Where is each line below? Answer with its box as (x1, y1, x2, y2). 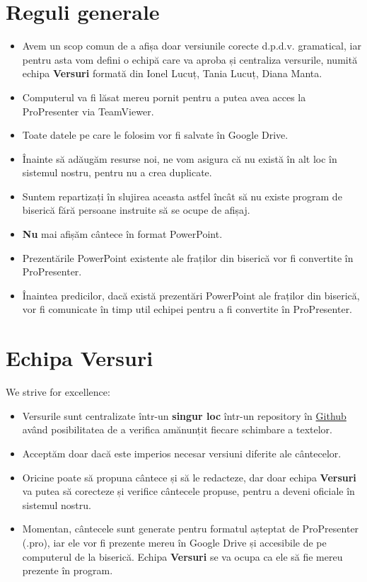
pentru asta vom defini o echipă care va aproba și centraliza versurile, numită (22, 52, 358, 67)
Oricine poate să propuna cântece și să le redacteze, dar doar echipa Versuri (22, 469, 356, 484)
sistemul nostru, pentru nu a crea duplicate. (22, 165, 212, 180)
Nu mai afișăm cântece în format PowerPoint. (22, 227, 223, 241)
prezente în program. (22, 563, 113, 578)
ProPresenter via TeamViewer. (22, 103, 154, 118)
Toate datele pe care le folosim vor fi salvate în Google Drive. (22, 127, 289, 142)
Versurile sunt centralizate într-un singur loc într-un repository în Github (22, 408, 346, 423)
